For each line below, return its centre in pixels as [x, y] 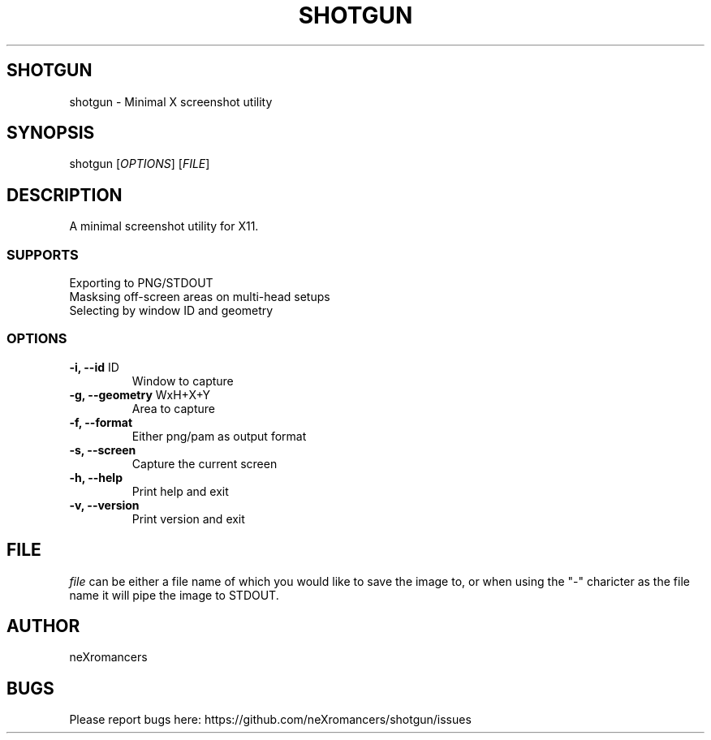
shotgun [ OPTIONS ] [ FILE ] [140, 164]
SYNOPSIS [51, 133]
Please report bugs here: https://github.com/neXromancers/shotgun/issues [270, 720]
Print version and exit [188, 518]
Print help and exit [180, 491]
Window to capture [183, 381]
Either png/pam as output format [219, 436]
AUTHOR [43, 626]
